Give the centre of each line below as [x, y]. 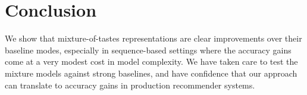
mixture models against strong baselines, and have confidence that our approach [151, 73]
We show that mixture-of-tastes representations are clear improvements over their [153, 38]
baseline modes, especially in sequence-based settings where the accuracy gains [148, 50]
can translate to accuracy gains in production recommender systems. [130, 85]
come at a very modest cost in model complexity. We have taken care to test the [151, 61]
